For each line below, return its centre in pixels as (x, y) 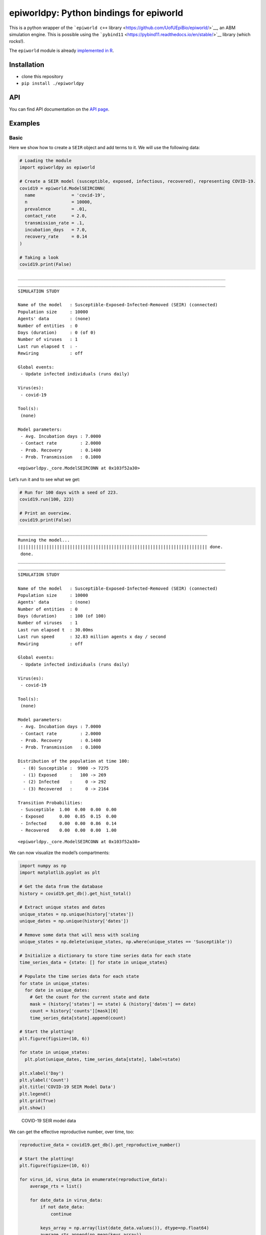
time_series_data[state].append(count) (78, 1018)
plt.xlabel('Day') (42, 1073)
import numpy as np (43, 865)
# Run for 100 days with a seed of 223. (69, 492)
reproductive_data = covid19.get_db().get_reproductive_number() (100, 1145)
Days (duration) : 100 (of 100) (62, 616)
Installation (27, 64)
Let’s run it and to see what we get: (45, 479)
